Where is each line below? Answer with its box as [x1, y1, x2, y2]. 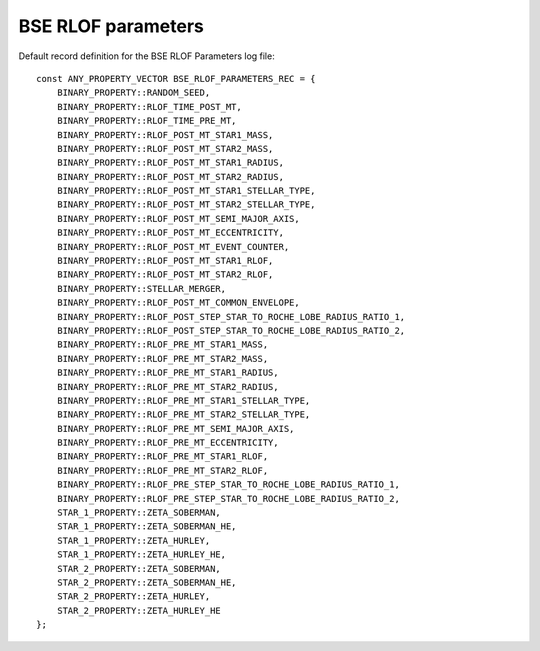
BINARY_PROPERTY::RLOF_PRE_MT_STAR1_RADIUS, [56, 367, 279, 379]
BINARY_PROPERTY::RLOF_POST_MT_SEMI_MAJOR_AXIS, [56, 213, 300, 224]
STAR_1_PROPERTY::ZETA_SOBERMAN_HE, [56, 521, 237, 532]
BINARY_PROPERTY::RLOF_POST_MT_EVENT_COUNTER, [56, 241, 290, 252]
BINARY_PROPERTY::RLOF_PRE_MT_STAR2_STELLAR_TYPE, [56, 409, 311, 420]
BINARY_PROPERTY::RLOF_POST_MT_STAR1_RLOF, [56, 255, 274, 267]
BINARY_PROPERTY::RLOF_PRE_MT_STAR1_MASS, [56, 339, 269, 350]
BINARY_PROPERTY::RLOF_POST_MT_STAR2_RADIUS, [56, 171, 285, 182]
